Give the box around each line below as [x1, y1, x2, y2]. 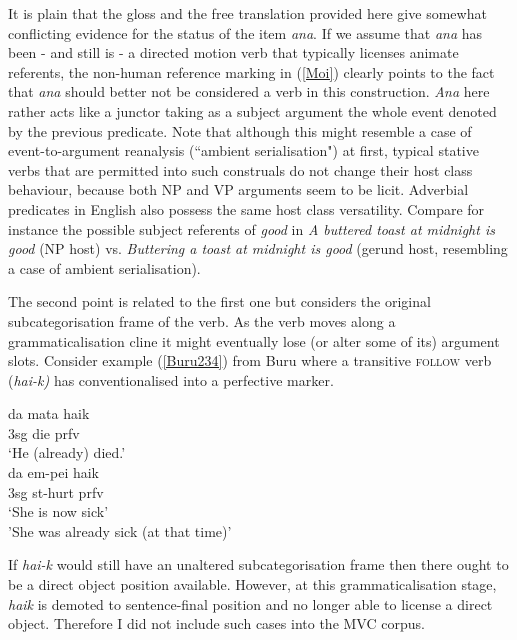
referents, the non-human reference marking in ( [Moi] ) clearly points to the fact [8, 61, 495, 82]
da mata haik [8, 403, 90, 424]
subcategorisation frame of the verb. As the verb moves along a [8, 310, 396, 331]
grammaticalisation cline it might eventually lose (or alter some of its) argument [8, 330, 500, 351]
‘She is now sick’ [8, 501, 109, 522]
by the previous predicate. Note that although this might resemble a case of [8, 120, 472, 141]
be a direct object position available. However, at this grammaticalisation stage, [8, 574, 497, 595]
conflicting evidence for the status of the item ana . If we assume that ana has [8, 22, 483, 43]
